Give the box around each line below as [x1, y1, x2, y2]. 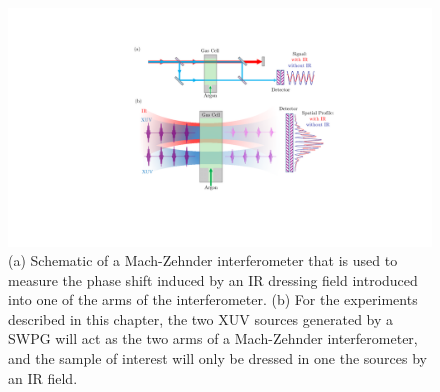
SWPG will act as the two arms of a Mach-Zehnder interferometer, [8, 328, 418, 349]
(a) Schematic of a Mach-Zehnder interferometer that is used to [8, 250, 398, 271]
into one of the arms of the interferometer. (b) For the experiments [8, 289, 418, 310]
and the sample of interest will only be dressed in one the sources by [8, 348, 427, 369]
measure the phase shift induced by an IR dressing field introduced [8, 269, 418, 290]
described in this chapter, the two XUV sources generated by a [8, 308, 394, 329]
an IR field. [8, 367, 78, 388]
